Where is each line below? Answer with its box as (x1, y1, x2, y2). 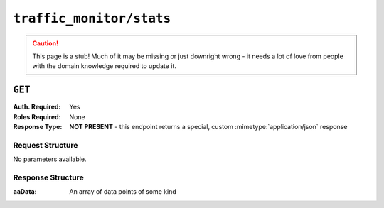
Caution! (32, 39, 59, 48)
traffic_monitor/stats (13, 11, 171, 26)
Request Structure (13, 140, 78, 150)
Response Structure (13, 173, 85, 182)
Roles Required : (13, 112, 61, 121)
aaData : (13, 187, 37, 196)
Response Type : (13, 123, 63, 131)
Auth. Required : (13, 103, 61, 111)
